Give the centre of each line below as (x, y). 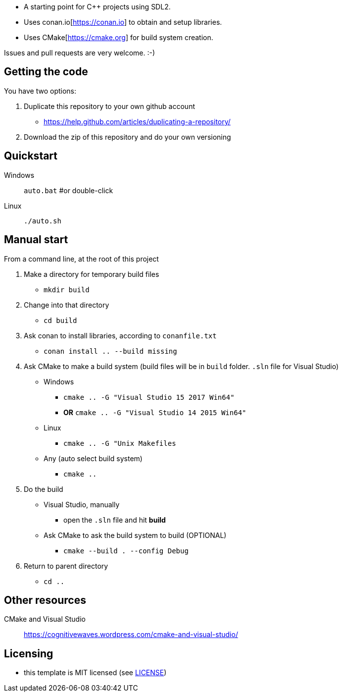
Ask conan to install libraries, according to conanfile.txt (120, 335)
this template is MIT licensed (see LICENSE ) (95, 673)
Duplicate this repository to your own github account (109, 106)
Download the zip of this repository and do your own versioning (127, 137)
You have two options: (40, 91)
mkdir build (67, 290)
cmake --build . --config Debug (126, 551)
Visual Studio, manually (82, 504)
